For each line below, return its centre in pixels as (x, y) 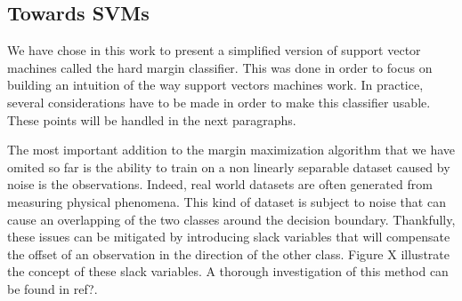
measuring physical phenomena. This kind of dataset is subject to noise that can (227, 201)
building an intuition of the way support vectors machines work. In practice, (215, 85)
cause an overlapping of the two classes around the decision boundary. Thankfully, (231, 219)
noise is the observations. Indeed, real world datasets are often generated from (220, 184)
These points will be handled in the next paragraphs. (152, 119)
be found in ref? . (53, 288)
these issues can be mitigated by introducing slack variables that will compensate (229, 237)
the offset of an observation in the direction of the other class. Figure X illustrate (228, 253)
